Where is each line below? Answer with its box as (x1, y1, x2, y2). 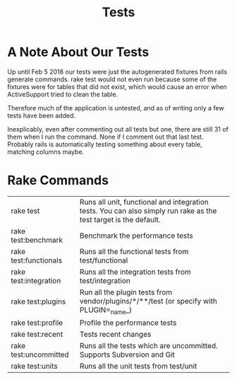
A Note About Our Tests (7, 44, 150, 60)
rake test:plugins (11, 296, 66, 306)
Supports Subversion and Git (80, 350, 175, 359)
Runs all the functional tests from (80, 246, 189, 256)
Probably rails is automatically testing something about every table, (7, 139, 202, 149)
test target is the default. (80, 214, 161, 224)
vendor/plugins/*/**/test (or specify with (80, 296, 217, 306)
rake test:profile (11, 318, 63, 328)
